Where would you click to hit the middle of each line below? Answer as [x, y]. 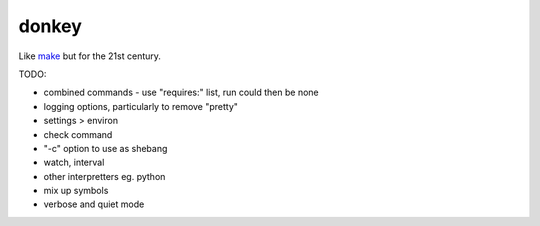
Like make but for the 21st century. [90, 56]
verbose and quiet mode [94, 204]
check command [78, 134]
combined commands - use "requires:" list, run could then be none [181, 92]
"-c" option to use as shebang [105, 148]
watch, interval [74, 162]
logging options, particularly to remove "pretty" [141, 106]
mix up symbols [76, 191]
